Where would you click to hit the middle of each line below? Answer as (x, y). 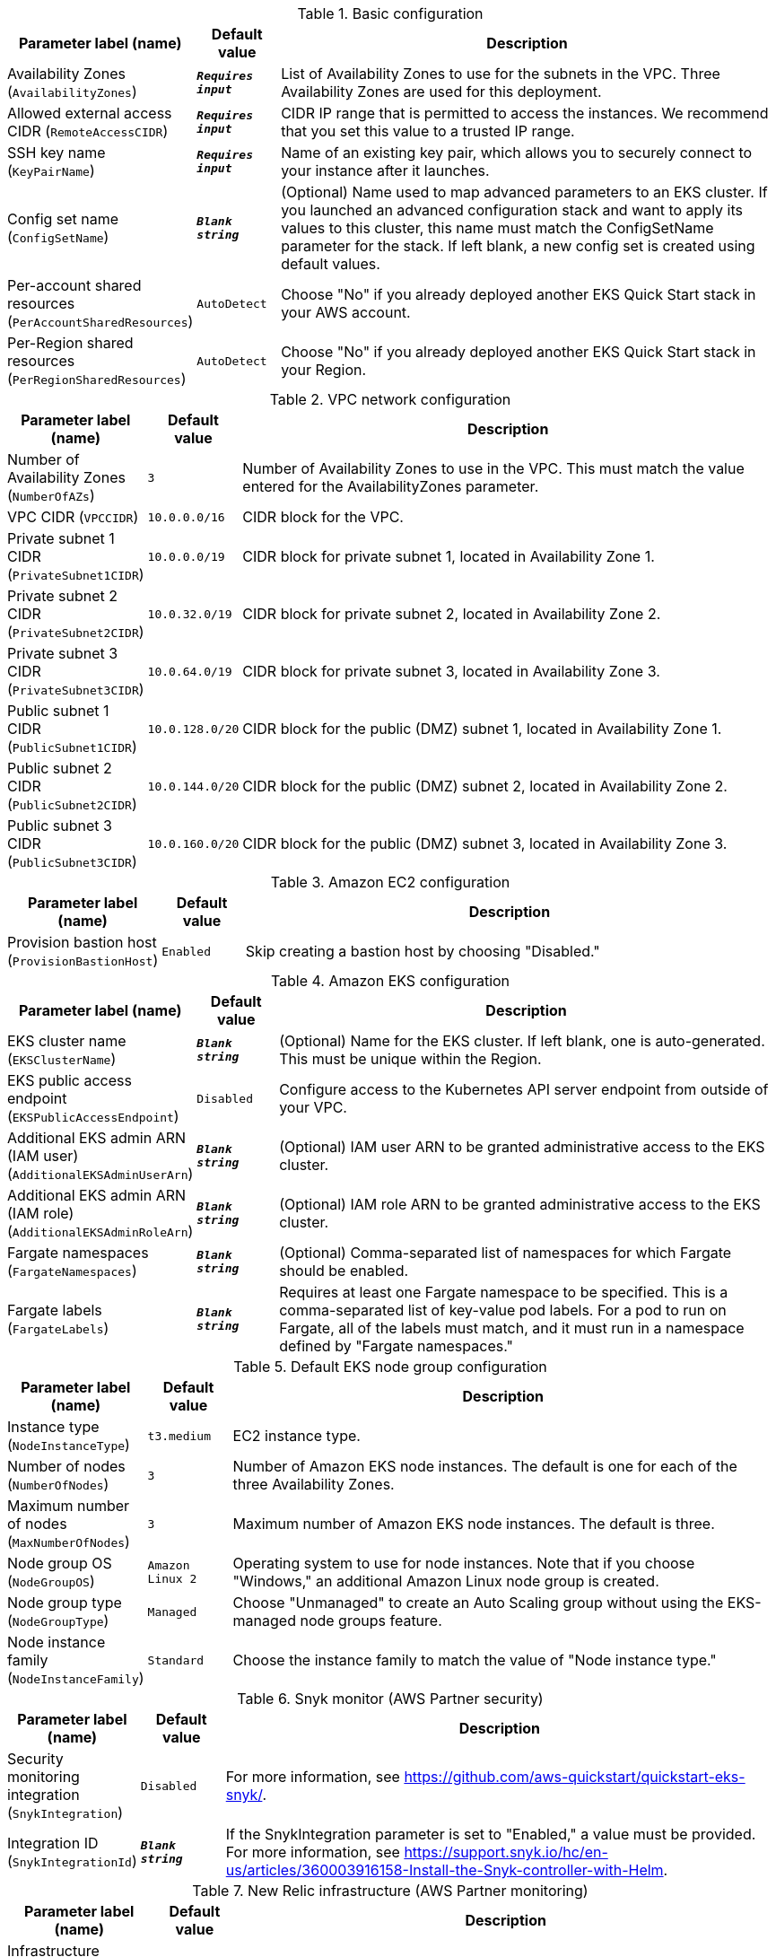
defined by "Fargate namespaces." (396, 1346)
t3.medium (179, 1436)
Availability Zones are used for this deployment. (441, 92)
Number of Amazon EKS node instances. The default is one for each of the (485, 1466)
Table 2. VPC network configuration (390, 399)
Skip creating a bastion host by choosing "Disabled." (423, 951)
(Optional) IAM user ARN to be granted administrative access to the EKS (522, 1147)
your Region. (324, 370)
